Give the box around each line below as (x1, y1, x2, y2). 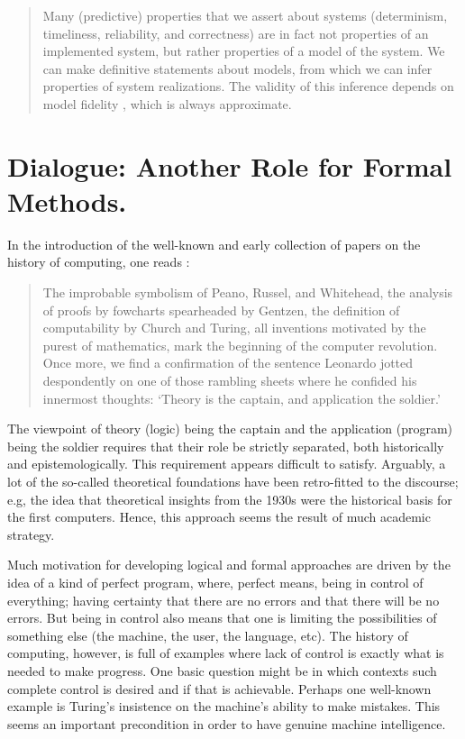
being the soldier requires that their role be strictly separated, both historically (7, 436, 444, 455)
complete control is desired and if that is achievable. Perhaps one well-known (7, 679, 432, 698)
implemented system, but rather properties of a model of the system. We (42, 41, 445, 60)
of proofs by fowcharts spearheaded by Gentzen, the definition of (42, 300, 400, 319)
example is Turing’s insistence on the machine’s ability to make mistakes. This (7, 697, 441, 716)
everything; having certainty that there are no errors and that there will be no (7, 590, 440, 609)
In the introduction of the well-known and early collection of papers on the (7, 234, 421, 253)
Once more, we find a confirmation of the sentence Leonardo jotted (42, 353, 414, 372)
